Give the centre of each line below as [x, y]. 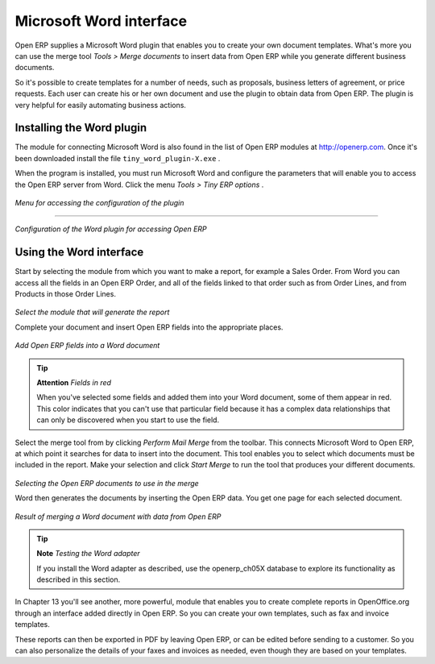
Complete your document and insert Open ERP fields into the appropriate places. [149, 327]
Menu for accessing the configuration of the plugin [99, 202]
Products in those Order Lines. [66, 294]
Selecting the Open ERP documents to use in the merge [107, 483]
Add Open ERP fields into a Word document [87, 346]
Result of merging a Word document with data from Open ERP [118, 517]
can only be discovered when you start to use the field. [128, 420]
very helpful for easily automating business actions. [101, 105]
